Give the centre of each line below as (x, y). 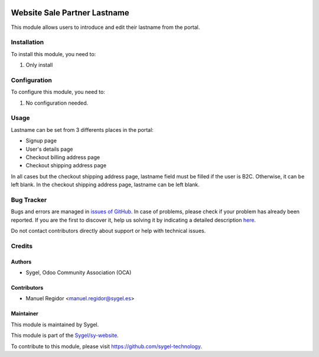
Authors (21, 262)
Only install (39, 65)
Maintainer (25, 314)
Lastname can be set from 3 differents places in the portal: (82, 129)
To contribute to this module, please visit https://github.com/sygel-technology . (106, 346)
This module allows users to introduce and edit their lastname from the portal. (105, 27)
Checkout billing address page (63, 157)
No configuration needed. (57, 103)
